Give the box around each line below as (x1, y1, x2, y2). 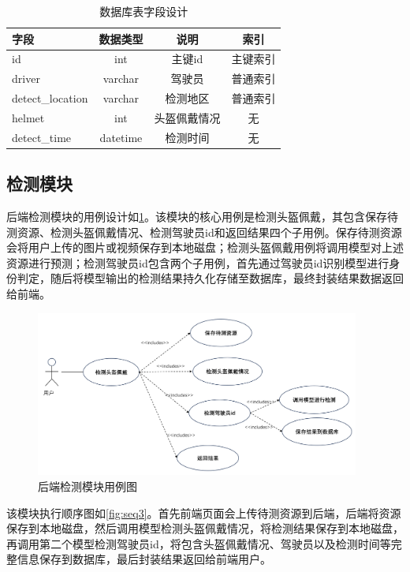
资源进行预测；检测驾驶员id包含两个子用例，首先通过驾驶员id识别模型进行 (6, 254, 389, 271)
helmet (12, 109, 45, 125)
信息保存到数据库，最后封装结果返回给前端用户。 (17, 551, 271, 567)
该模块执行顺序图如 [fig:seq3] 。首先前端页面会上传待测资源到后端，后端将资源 (6, 504, 401, 521)
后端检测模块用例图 (38, 477, 137, 494)
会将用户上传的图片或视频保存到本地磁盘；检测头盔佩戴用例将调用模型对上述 (6, 239, 404, 256)
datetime (99, 129, 143, 145)
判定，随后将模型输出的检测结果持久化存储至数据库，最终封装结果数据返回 (17, 270, 404, 286)
